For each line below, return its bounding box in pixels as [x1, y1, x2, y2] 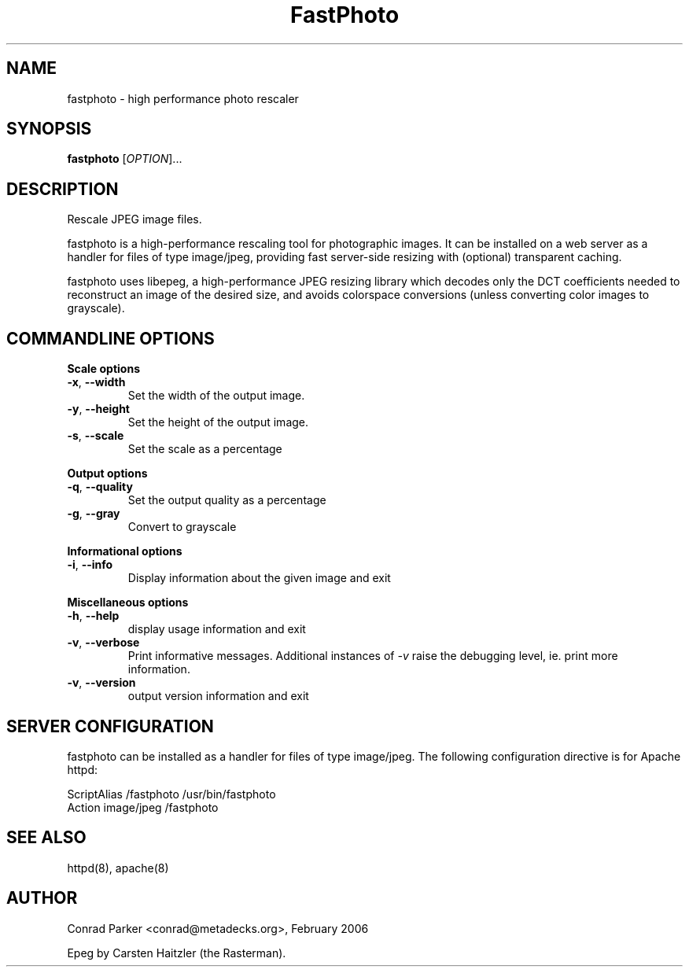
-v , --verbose [67, 636, 140, 650]
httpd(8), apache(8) [67, 861, 169, 875]
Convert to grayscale [127, 520, 237, 534]
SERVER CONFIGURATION [6, 716, 214, 736]
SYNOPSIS [6, 119, 92, 139]
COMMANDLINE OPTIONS [6, 328, 215, 348]
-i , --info [67, 558, 113, 572]
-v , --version [67, 676, 136, 690]
